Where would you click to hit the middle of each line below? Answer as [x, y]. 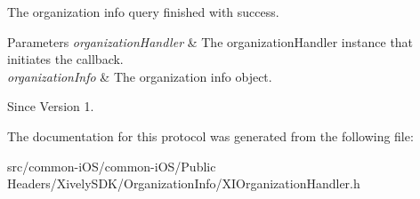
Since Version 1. [51, 106]
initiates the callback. [65, 59]
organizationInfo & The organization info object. [140, 76]
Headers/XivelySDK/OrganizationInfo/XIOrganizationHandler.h [184, 183]
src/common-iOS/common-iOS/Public [112, 166]
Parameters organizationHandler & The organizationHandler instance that [210, 41]
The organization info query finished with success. [143, 12]
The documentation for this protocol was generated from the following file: [210, 135]
